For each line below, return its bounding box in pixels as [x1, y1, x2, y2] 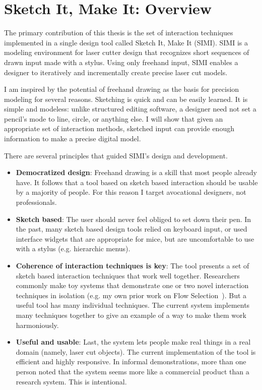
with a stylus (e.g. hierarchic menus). [16, 243, 130, 254]
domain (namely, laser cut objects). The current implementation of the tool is [16, 346, 256, 357]
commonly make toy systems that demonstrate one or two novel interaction [16, 280, 249, 291]
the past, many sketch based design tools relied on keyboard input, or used [16, 224, 247, 234]
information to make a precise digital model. [4, 133, 141, 144]
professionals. [16, 197, 57, 207]
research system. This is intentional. [16, 376, 127, 386]
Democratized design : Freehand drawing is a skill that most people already [16, 167, 257, 178]
